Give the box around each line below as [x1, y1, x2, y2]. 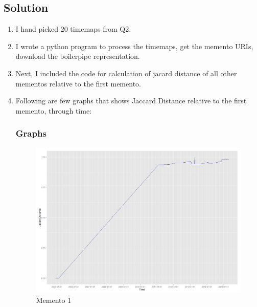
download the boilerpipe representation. [15, 51, 140, 61]
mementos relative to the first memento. [15, 78, 141, 89]
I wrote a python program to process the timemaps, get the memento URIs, [15, 40, 253, 51]
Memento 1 [36, 294, 72, 305]
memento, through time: [15, 105, 92, 116]
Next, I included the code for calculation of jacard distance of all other [15, 68, 237, 78]
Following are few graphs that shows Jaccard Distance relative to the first [15, 95, 247, 106]
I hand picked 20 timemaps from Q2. [15, 24, 131, 34]
